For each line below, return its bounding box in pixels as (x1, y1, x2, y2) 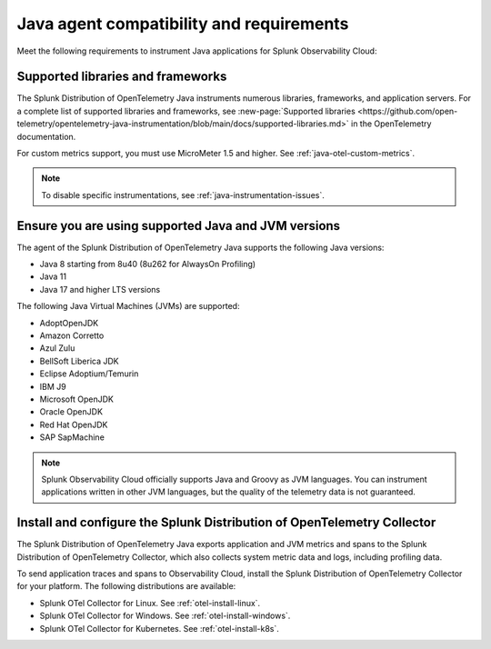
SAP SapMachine (39, 432, 105, 443)
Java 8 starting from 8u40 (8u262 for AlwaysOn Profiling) (39, 259, 256, 270)
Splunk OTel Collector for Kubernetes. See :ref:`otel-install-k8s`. (39, 623, 279, 634)
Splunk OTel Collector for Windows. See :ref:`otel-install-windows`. (39, 610, 291, 622)
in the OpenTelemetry (350, 118, 432, 129)
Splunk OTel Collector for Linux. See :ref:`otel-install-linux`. (39, 597, 261, 608)
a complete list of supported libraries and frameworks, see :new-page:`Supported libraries (16, 105, 356, 116)
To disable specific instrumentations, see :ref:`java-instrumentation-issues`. (41, 189, 325, 200)
